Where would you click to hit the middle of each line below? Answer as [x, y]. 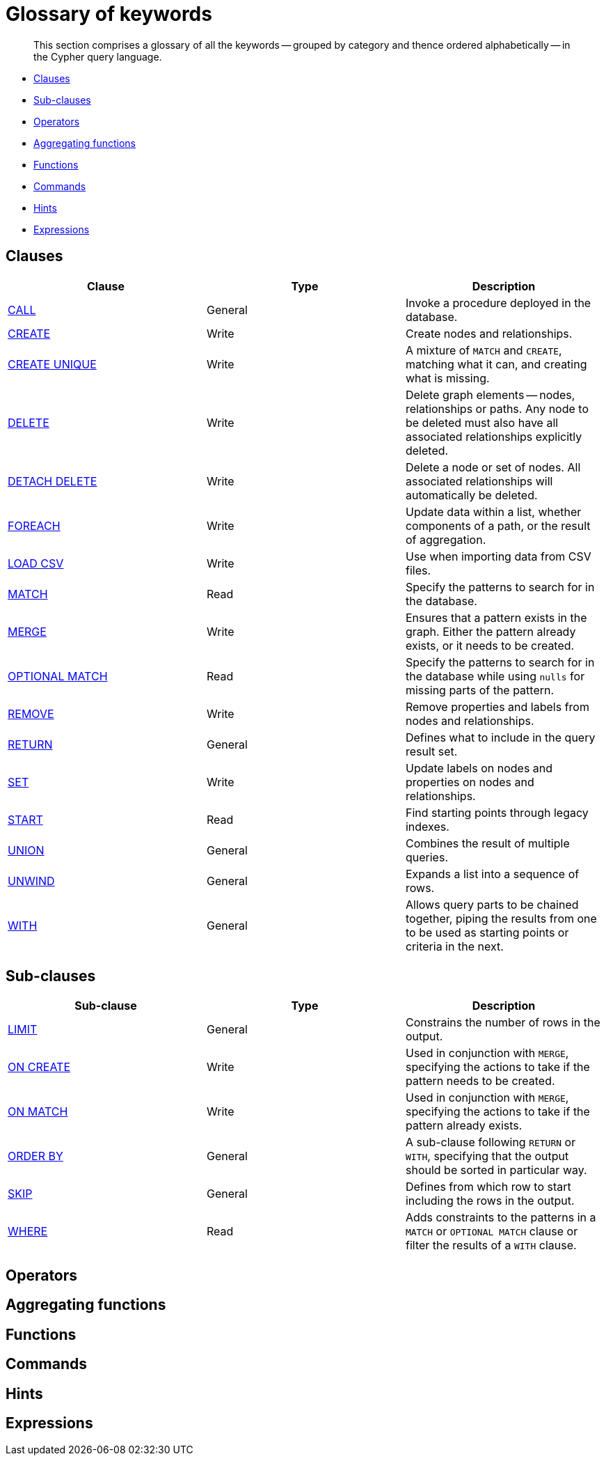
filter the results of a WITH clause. [491, 1245]
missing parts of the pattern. [480, 690]
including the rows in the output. [490, 1201]
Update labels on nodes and [479, 768]
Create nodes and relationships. [489, 333]
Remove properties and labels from [497, 706]
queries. [426, 857]
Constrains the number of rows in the [503, 1023]
